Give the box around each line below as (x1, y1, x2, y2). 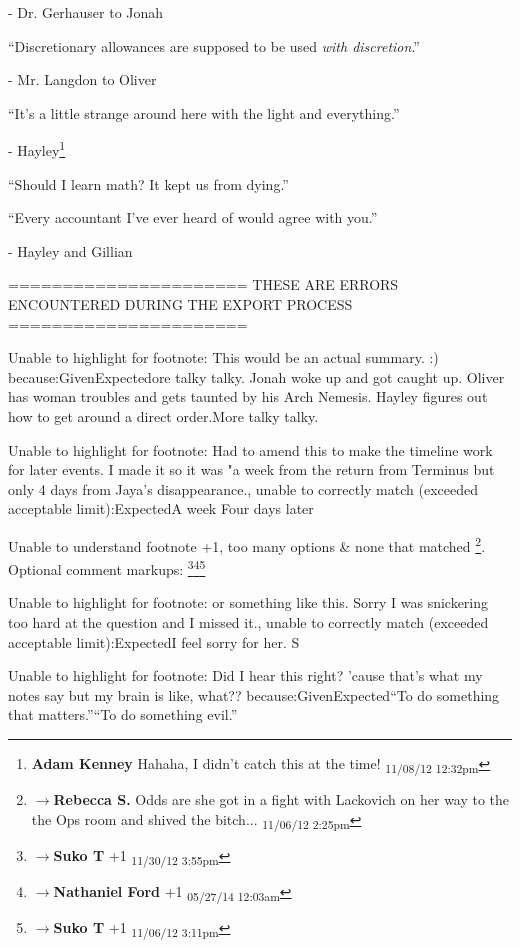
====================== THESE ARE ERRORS (8, 274, 399, 295)
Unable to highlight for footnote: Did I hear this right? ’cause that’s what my (8, 665, 483, 686)
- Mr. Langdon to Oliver (8, 69, 157, 90)
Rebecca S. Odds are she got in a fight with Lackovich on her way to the (53, 789, 510, 810)
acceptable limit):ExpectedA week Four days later (8, 498, 314, 519)
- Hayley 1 (8, 137, 66, 161)
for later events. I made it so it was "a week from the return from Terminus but (8, 459, 495, 480)
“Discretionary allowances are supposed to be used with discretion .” (8, 35, 420, 56)
